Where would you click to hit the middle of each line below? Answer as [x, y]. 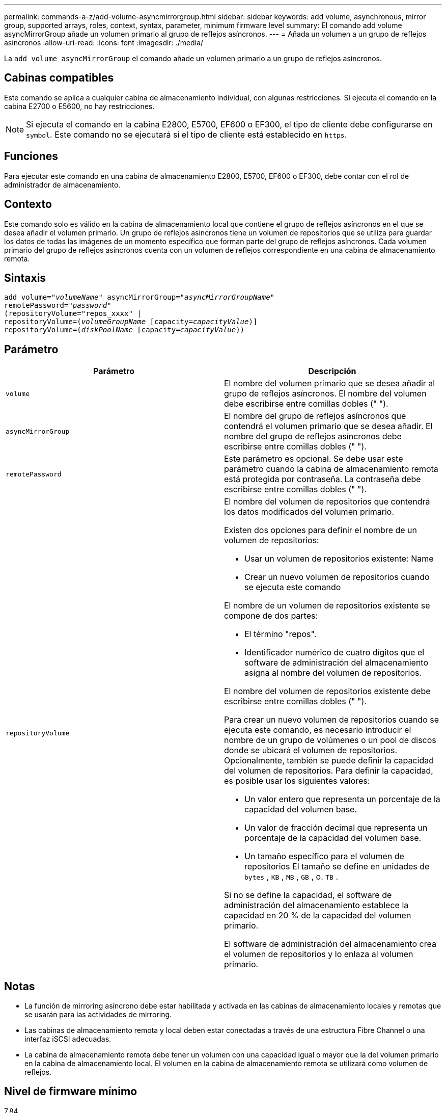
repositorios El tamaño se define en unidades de [337, 867]
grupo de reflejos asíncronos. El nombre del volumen [325, 394]
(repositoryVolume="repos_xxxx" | [73, 314]
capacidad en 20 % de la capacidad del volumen [318, 916]
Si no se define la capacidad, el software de [308, 895]
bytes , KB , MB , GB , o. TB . [291, 877]
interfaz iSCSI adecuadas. [68, 1039]
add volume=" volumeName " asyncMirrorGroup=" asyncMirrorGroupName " [140, 297]
